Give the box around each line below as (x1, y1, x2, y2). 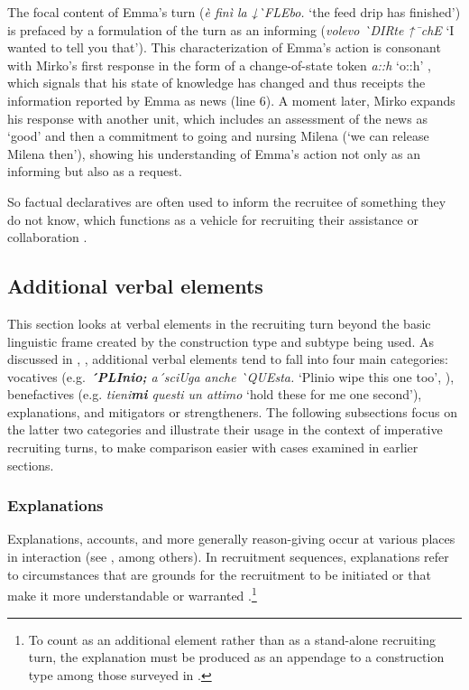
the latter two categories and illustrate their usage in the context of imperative (7, 420, 443, 439)
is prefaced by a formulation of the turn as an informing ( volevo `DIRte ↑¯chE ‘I (7, 20, 455, 39)
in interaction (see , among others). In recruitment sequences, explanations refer (7, 547, 449, 566)
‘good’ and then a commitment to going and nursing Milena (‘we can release (7, 126, 429, 145)
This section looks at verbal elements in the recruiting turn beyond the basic (7, 313, 431, 332)
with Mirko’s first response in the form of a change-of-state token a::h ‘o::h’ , (7, 55, 431, 74)
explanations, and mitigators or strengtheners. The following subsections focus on (7, 402, 457, 421)
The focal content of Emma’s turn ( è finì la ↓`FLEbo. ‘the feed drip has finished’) (7, 3, 461, 21)
